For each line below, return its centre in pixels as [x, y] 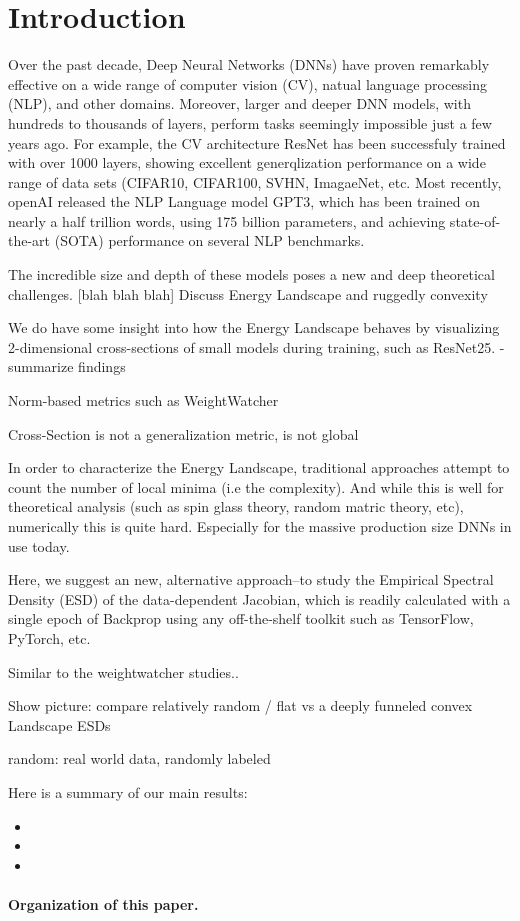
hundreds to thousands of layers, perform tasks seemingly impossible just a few [250, 122]
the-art [29, 240]
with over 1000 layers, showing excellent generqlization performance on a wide [247, 162]
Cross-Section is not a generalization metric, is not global [183, 433]
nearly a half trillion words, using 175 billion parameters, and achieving [227, 220]
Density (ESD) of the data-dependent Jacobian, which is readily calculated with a [259, 598]
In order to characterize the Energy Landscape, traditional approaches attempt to [259, 467]
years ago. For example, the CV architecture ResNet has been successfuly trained [257, 142]
